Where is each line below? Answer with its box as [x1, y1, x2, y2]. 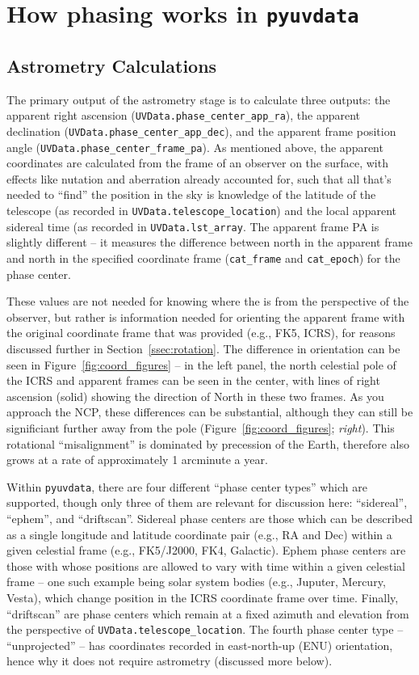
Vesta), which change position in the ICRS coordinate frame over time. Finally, [6, 589, 399, 605]
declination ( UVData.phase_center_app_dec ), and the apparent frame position [6, 122, 396, 139]
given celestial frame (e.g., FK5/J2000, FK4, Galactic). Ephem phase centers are [6, 542, 406, 559]
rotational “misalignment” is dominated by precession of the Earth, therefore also [6, 435, 409, 452]
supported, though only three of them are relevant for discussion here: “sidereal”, [6, 494, 408, 511]
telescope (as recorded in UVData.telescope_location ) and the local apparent [6, 202, 396, 219]
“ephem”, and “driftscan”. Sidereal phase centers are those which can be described [6, 509, 413, 526]
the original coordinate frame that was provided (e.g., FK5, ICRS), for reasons [6, 324, 396, 341]
